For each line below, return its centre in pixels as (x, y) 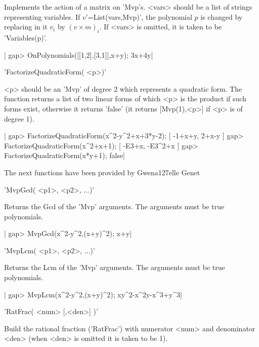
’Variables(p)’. (26, 37)
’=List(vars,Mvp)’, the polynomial (139, 16)
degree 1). (19, 118)
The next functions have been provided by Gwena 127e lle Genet (102, 172)
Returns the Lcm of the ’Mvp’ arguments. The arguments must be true (115, 267)
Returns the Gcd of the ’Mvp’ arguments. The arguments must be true (114, 206)
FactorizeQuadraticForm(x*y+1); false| (65, 155)
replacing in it (26, 27)
